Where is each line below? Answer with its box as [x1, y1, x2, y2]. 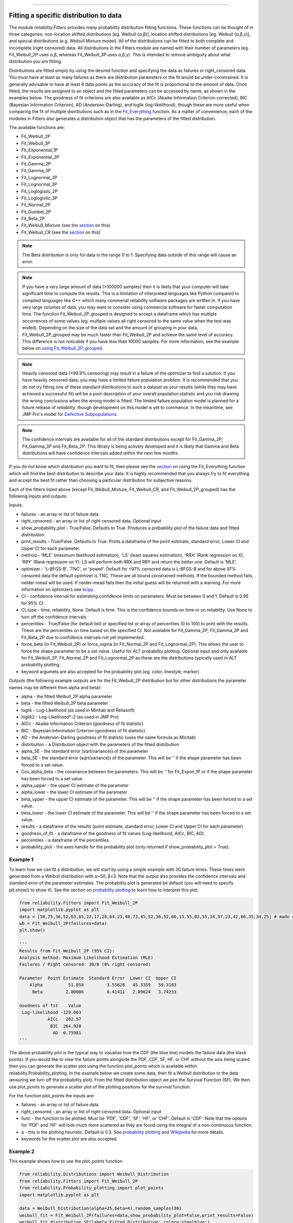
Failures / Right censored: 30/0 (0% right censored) [19, 962, 151, 967]
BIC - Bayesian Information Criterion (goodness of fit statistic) [21, 727, 146, 733]
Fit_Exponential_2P [21, 154, 60, 160]
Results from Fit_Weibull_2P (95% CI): [19, 948, 115, 953]
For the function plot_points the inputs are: [9, 1092, 95, 1098]
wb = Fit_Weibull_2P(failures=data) [19, 920, 107, 926]
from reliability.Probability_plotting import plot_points [19, 1185, 164, 1191]
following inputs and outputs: [9, 493, 68, 499]
